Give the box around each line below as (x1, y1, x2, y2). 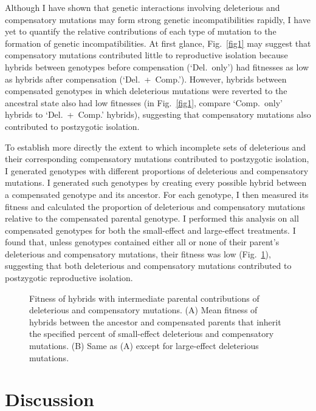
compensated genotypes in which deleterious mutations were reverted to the (5, 84, 287, 97)
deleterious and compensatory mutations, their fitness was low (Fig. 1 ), (5, 247, 271, 260)
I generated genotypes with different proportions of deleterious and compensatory (5, 164, 309, 177)
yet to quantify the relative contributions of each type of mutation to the (5, 25, 276, 38)
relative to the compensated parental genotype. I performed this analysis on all (5, 212, 299, 225)
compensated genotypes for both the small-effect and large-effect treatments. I (5, 223, 296, 236)
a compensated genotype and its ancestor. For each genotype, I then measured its (5, 188, 309, 200)
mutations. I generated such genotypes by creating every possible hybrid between (5, 176, 307, 189)
